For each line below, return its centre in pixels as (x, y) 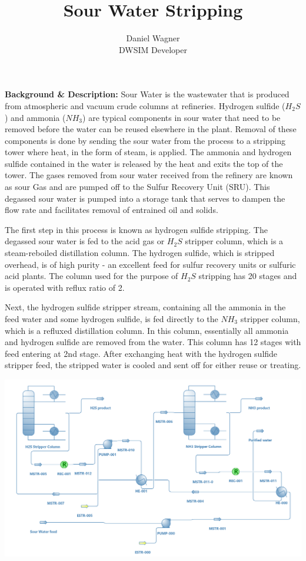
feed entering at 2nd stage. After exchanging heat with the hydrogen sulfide (141, 353)
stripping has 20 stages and (248, 276)
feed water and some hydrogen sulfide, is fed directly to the (112, 319)
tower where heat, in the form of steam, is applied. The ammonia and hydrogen (148, 152)
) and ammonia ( (35, 117)
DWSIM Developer (153, 49)
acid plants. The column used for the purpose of (92, 276)
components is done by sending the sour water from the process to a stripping (145, 140)
